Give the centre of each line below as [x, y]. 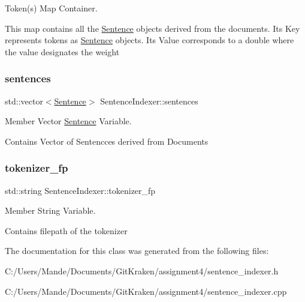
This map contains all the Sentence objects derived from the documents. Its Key [152, 28]
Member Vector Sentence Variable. [68, 121]
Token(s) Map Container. [51, 8]
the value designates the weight [62, 51]
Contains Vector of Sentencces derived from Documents [107, 141]
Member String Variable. [50, 210]
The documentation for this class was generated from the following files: [137, 251]
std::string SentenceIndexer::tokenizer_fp [80, 190]
